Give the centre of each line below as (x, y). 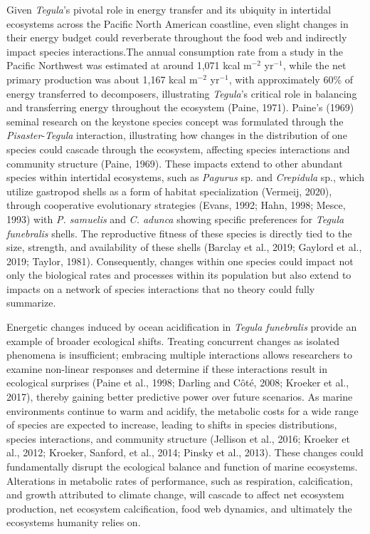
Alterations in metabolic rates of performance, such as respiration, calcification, (180, 480)
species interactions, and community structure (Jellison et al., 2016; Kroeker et (178, 438)
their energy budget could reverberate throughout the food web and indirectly (177, 37)
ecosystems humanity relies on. (74, 522)
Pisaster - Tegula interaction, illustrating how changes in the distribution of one (177, 135)
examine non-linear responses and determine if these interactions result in (167, 368)
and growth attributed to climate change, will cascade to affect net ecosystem (175, 494)
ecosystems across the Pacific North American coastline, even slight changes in (178, 23)
